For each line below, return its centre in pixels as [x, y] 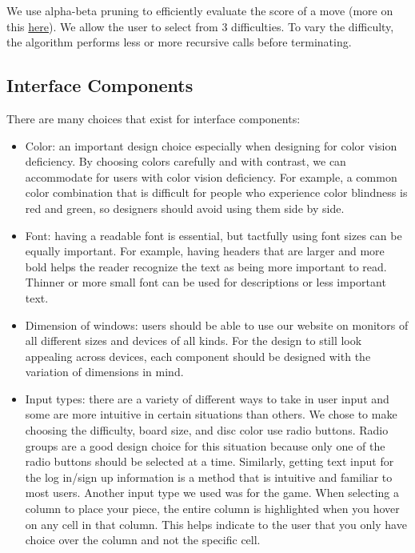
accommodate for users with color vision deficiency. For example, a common [211, 176]
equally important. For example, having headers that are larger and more [205, 251]
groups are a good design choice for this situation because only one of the [205, 445]
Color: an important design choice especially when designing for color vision [211, 145]
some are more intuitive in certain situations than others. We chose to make [211, 414]
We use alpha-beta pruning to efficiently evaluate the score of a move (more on [200, 10]
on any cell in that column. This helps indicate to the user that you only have [216, 524]
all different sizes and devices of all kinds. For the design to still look [194, 341]
